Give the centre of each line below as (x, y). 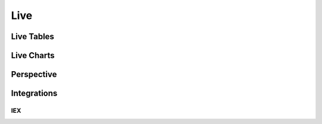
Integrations (34, 93)
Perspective (34, 74)
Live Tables (33, 36)
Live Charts (33, 55)
